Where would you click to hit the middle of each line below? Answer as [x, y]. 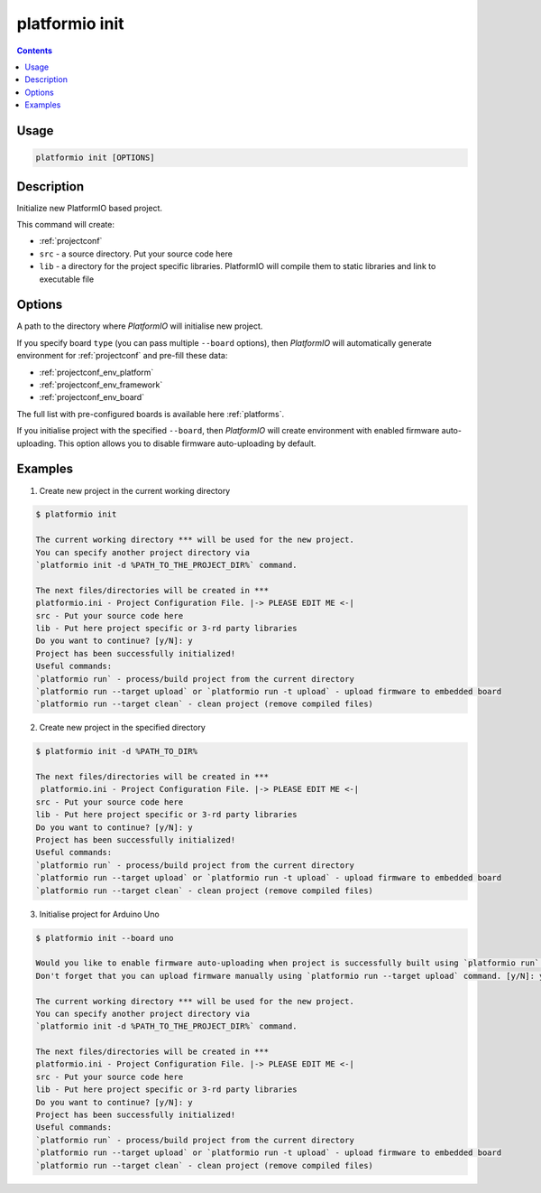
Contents [35, 51]
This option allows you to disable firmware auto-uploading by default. [187, 443]
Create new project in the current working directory [135, 490]
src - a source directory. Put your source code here [136, 254]
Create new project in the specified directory [123, 728]
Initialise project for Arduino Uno [99, 914]
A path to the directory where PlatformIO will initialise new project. [140, 326]
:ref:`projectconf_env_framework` [101, 385]
